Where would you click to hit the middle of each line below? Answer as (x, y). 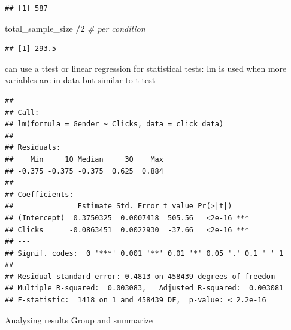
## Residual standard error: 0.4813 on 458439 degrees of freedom (140, 276)
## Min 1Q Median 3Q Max (84, 159)
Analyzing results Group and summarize (79, 320)
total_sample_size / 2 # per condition (75, 28)
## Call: (22, 112)
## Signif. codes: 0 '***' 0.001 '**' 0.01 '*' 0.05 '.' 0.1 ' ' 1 (144, 253)
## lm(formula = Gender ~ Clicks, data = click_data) (114, 124)
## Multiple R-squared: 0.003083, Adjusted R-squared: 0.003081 (144, 288)
